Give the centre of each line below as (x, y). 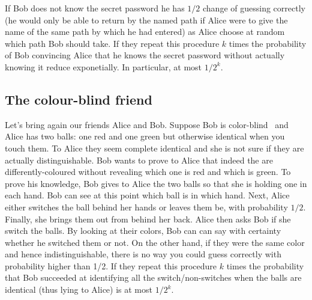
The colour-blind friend (79, 99)
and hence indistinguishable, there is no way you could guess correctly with (143, 254)
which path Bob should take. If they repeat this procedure (112, 43)
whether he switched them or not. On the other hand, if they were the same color (155, 242)
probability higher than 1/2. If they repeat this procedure (111, 265)
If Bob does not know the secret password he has (95, 8)
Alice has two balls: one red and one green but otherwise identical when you (145, 136)
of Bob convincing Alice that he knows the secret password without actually (145, 55)
